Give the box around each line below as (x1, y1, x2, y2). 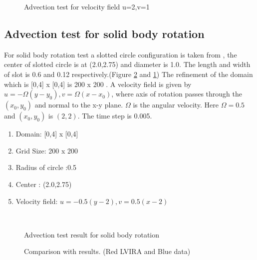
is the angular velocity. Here (133, 99, 219, 110)
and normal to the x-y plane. (34, 99, 123, 110)
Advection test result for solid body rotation (24, 229, 160, 239)
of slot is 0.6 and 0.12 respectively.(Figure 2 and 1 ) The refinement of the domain (4, 68, 253, 79)
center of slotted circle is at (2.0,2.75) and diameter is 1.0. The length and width (4, 59, 251, 69)
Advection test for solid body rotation (4, 25, 205, 41)
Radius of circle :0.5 (15, 162, 77, 172)
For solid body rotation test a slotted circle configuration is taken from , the (4, 49, 237, 59)
